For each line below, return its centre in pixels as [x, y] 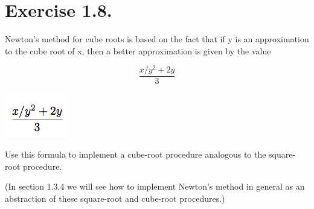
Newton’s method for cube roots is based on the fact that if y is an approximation [157, 39]
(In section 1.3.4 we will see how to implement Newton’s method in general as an [155, 186]
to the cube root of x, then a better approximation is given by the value [138, 50]
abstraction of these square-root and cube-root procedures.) [115, 198]
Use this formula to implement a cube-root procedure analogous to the [136, 154]
